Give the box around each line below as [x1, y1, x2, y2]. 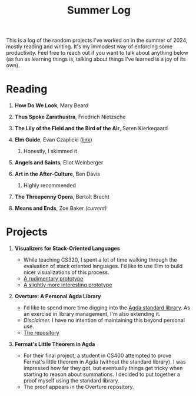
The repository [23, 329, 60, 336]
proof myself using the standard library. [23, 377, 119, 384]
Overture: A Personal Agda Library [14, 293, 101, 300]
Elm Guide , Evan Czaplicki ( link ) [14, 136, 92, 143]
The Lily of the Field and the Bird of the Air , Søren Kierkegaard [14, 125, 168, 132]
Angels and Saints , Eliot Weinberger [14, 159, 104, 166]
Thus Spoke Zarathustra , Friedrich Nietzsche [14, 113, 126, 121]
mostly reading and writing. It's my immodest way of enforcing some [6, 43, 172, 50]
